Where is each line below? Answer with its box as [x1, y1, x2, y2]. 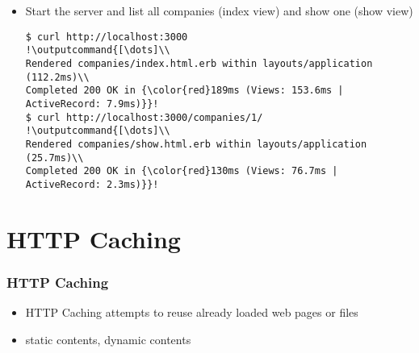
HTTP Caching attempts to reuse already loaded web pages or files [25, 304, 358, 321]
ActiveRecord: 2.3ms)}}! [25, 178, 159, 190]
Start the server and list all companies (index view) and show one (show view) [25, 2, 413, 19]
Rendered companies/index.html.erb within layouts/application [25, 57, 373, 69]
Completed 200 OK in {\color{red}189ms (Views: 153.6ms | [25, 85, 344, 97]
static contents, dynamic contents [25, 330, 191, 347]
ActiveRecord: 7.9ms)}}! [25, 98, 159, 110]
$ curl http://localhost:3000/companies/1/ [25, 111, 263, 123]
